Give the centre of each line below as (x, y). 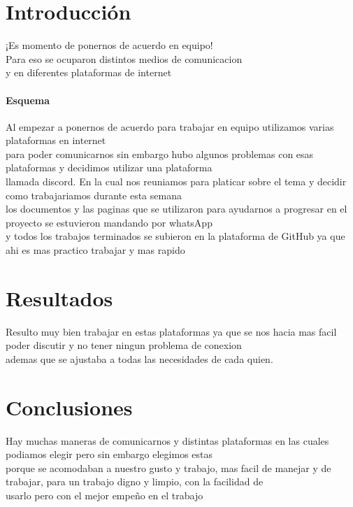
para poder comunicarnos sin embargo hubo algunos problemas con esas (160, 153)
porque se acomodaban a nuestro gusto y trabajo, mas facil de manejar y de (168, 467)
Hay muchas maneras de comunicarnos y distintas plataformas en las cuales (167, 440)
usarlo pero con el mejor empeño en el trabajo (105, 495)
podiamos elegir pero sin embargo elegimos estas (109, 454)
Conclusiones (69, 407)
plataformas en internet (56, 140)
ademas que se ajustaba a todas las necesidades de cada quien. (139, 358)
